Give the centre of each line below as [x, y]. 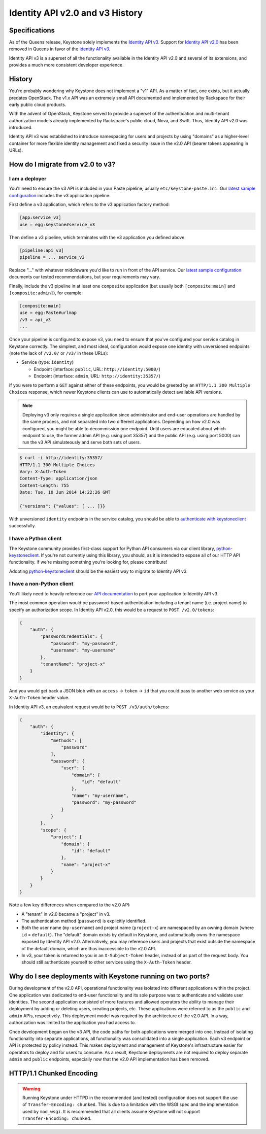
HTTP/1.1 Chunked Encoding [53, 1073]
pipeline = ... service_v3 [52, 257]
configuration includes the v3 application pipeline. [60, 195]
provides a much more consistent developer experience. [66, 65]
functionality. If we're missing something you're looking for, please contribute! [88, 562]
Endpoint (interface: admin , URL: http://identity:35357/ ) [97, 376]
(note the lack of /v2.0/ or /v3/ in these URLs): [59, 353]
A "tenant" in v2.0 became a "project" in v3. [66, 914]
